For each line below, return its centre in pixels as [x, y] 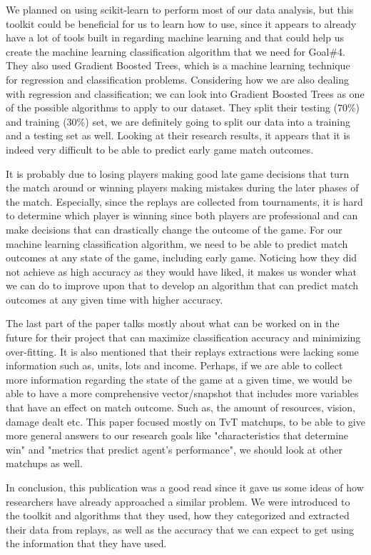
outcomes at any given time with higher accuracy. [115, 299]
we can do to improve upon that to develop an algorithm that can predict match [182, 285]
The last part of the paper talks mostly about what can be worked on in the [173, 323]
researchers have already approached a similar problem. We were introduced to [178, 501]
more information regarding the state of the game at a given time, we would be [179, 379]
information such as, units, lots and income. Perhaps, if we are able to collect [174, 365]
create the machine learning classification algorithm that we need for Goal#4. [176, 51]
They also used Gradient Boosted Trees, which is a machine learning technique [178, 65]
